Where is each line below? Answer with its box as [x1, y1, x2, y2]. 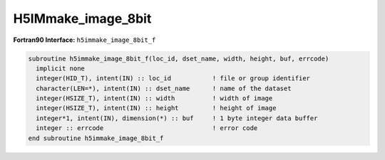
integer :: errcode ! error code [36, 124, 258, 132]
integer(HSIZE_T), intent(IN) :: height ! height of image [36, 104, 277, 112]
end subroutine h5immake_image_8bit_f [28, 134, 164, 142]
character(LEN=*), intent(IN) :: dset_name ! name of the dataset [36, 84, 292, 92]
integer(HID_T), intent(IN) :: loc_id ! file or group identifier [36, 75, 310, 82]
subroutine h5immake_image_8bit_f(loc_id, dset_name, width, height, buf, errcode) [28, 54, 329, 63]
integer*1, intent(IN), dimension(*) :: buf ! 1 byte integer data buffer [36, 114, 318, 122]
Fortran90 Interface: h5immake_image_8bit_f [13, 36, 156, 44]
